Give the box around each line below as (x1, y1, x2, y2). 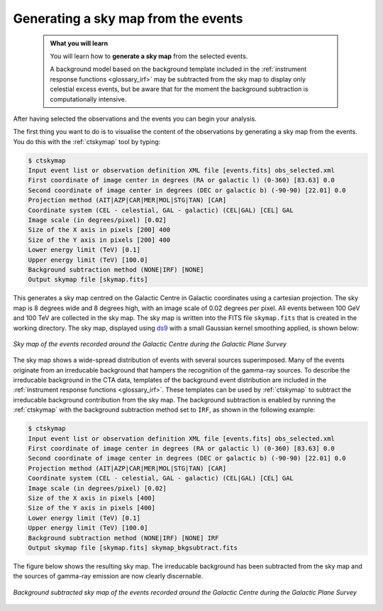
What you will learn (50, 39, 109, 48)
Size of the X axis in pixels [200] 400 (28, 226, 170, 234)
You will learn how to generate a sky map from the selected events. (50, 52, 248, 60)
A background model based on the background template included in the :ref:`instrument (50, 65, 307, 74)
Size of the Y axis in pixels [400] (28, 504, 156, 512)
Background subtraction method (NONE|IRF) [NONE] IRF (28, 534, 219, 542)
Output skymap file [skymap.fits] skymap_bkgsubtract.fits (28, 544, 238, 551)
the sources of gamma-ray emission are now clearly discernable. (13, 572, 204, 580)
